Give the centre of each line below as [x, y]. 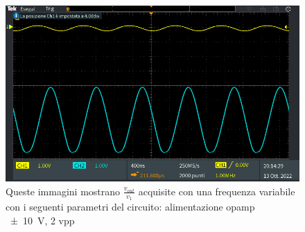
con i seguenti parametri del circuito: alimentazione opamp [130, 207]
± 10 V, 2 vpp [42, 220]
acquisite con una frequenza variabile [217, 191]
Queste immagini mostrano [63, 191]
